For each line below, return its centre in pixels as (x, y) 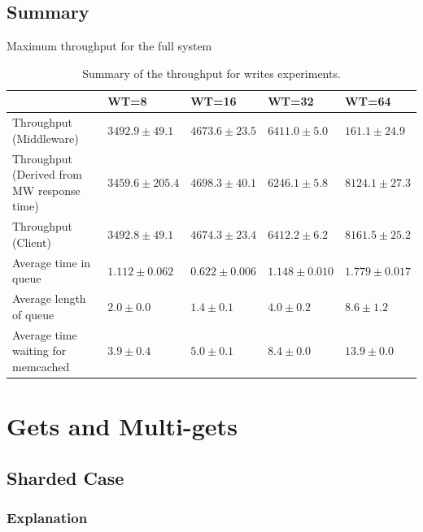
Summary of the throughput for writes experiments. (211, 73)
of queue (33, 314)
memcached (41, 366)
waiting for (39, 350)
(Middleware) (46, 138)
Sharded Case (65, 477)
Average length (49, 298)
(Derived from (47, 174)
